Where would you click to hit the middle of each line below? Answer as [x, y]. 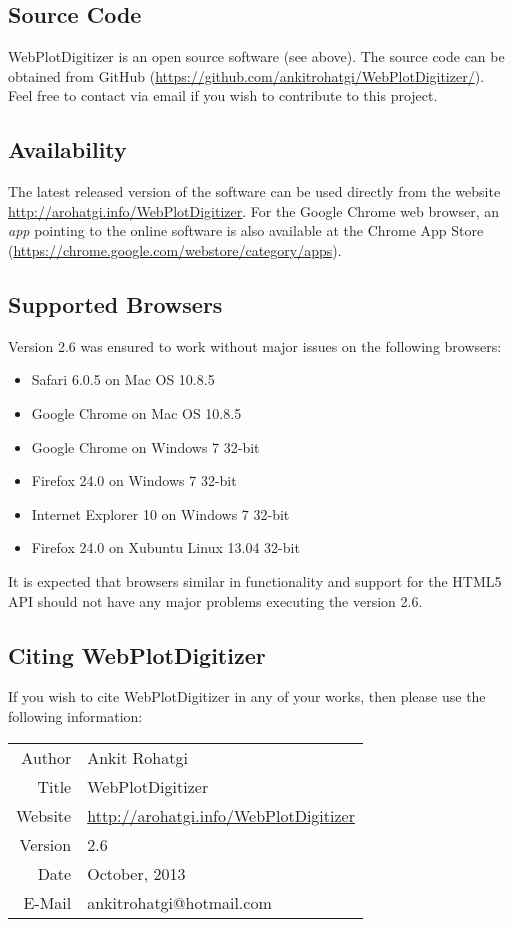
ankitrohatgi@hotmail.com [179, 902]
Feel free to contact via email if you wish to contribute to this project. [223, 95]
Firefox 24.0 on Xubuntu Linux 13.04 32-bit [165, 547]
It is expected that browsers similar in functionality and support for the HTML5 [255, 580]
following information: [75, 715]
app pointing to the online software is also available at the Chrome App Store [246, 230]
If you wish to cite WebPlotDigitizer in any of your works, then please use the [247, 696]
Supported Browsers [115, 303]
